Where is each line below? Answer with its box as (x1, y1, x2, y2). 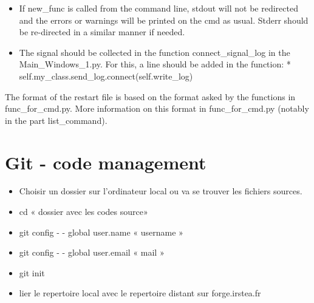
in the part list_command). (5, 114, 108, 126)
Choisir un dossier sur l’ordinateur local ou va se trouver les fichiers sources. (19, 185, 302, 197)
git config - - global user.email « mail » (19, 246, 165, 259)
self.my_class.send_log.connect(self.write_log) (19, 69, 193, 82)
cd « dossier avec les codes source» (19, 205, 148, 218)
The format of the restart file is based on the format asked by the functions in (5, 90, 296, 103)
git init (19, 266, 45, 279)
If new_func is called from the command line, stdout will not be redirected (19, 2, 298, 14)
